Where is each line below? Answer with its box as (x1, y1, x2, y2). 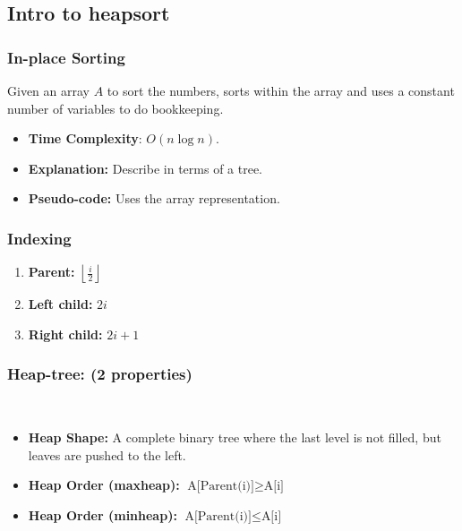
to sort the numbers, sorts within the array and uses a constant (107, 81, 455, 99)
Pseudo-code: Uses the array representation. (28, 189, 280, 208)
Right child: (28, 324, 103, 343)
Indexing (7, 227, 72, 249)
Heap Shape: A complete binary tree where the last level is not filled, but (28, 428, 441, 447)
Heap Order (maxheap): (28, 475, 180, 494)
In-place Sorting (7, 46, 125, 68)
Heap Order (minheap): (28, 505, 177, 524)
